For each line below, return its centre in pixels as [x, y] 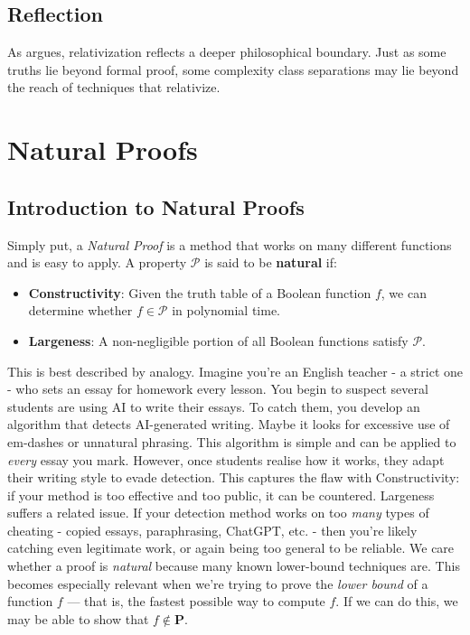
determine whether [80, 310]
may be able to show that [78, 618]
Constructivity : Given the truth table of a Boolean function [200, 292]
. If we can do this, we [397, 601]
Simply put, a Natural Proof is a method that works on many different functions [230, 244]
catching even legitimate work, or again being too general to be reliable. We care [231, 548]
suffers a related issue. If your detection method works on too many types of [218, 513]
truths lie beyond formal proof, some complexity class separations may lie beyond [233, 69]
